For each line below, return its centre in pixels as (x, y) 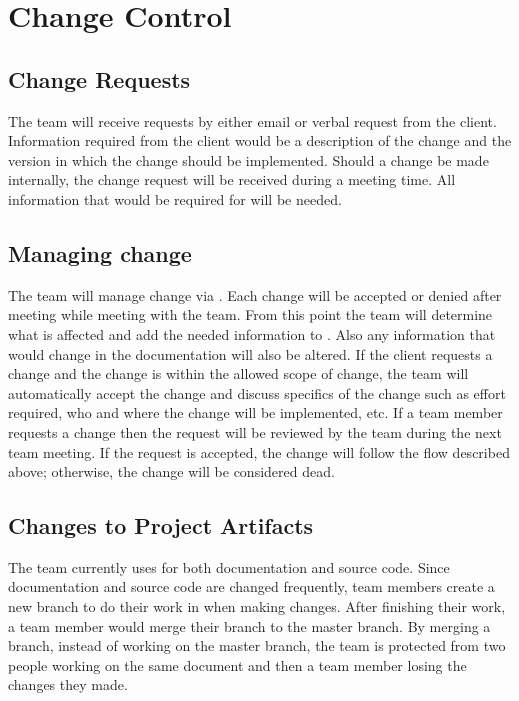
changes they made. (68, 684)
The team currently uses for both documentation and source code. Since (229, 566)
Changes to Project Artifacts (161, 525)
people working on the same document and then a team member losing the (237, 664)
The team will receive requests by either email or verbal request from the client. (252, 120)
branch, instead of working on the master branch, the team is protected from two (257, 645)
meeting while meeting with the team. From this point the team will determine (250, 314)
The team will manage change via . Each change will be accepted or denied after (255, 294)
